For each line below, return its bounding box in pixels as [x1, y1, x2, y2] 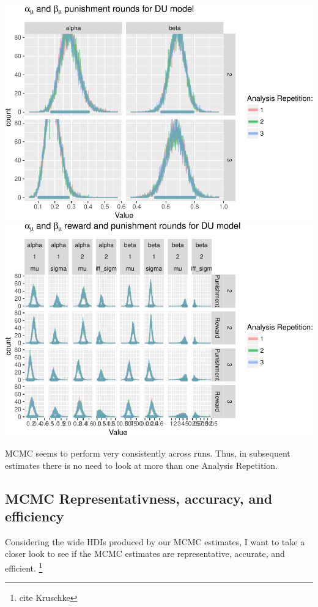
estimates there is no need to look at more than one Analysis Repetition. [5, 458, 278, 471]
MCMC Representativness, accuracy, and [5, 488, 273, 507]
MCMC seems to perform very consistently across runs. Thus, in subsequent [5, 447, 290, 460]
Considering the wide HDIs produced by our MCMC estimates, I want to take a [5, 535, 305, 548]
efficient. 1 [5, 560, 43, 574]
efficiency [5, 507, 64, 526]
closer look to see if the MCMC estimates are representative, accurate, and [5, 547, 285, 560]
